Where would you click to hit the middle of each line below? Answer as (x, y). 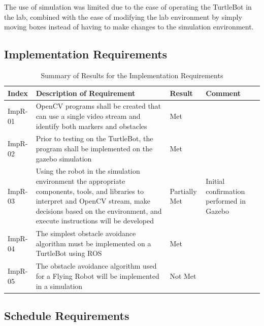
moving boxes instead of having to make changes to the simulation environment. (129, 27)
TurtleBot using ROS (69, 253)
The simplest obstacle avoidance (86, 233)
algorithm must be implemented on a (93, 243)
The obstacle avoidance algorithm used (96, 266)
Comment (223, 93)
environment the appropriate (80, 181)
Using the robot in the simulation (88, 171)
